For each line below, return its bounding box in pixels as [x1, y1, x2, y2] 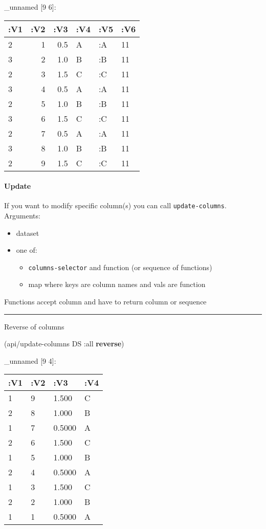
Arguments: [4, 210, 40, 221]
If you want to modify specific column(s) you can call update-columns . [4, 200, 227, 211]
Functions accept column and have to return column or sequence [4, 296, 207, 307]
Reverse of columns [4, 321, 64, 332]
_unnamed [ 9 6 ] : [4, 2, 56, 12]
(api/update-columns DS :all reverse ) [4, 338, 124, 349]
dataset [16, 227, 39, 238]
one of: [16, 245, 37, 255]
